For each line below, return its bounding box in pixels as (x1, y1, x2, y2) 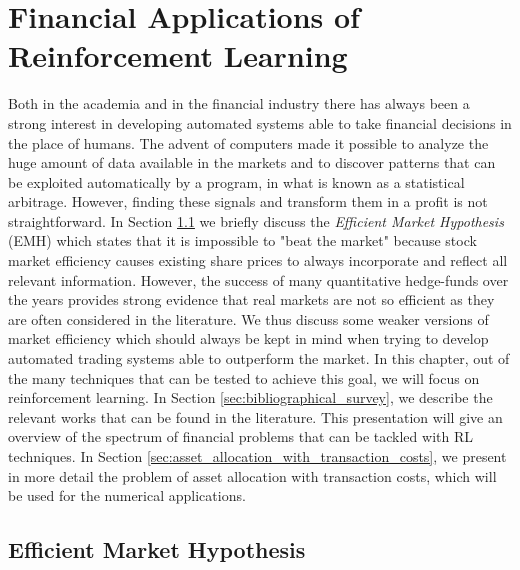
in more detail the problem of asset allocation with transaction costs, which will (8, 465, 497, 486)
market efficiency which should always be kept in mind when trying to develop (8, 328, 489, 349)
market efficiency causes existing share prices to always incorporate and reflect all (8, 250, 508, 271)
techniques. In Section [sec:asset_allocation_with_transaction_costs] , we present (8, 446, 507, 466)
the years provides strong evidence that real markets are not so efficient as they (8, 289, 495, 310)
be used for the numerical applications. (8, 485, 246, 506)
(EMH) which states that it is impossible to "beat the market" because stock (8, 230, 477, 251)
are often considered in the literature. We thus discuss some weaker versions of (8, 308, 489, 329)
